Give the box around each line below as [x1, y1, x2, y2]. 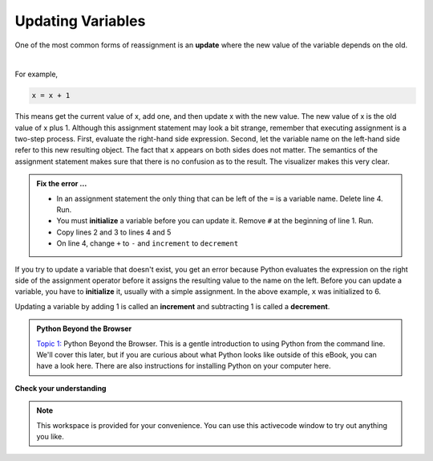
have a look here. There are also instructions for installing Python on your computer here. [36, 361, 332, 371]
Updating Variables [14, 12, 146, 30]
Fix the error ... [36, 179, 87, 189]
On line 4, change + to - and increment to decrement [56, 239, 239, 248]
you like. [36, 431, 64, 441]
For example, [14, 69, 59, 80]
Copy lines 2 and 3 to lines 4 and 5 [56, 227, 172, 237]
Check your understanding [14, 383, 107, 393]
